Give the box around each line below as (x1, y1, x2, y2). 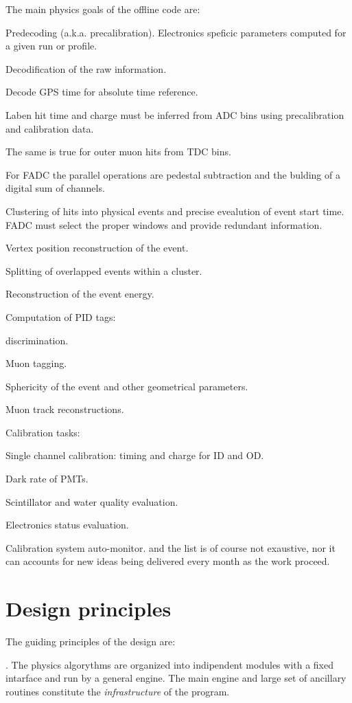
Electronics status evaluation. (5, 517, 129, 532)
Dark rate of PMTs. (5, 471, 89, 486)
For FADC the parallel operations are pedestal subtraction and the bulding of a (5, 167, 340, 181)
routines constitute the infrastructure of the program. (5, 684, 230, 698)
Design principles (5, 594, 172, 623)
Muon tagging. (5, 356, 67, 370)
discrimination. (5, 333, 69, 347)
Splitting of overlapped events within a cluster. (5, 263, 202, 278)
